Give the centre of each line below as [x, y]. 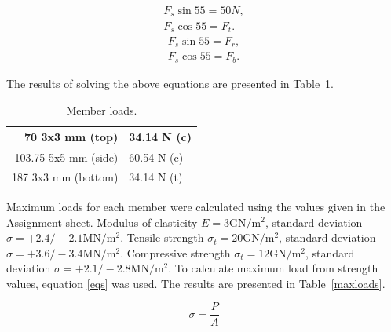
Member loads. [102, 109]
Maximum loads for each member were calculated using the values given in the [196, 206]
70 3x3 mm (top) [71, 137]
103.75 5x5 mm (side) [66, 157]
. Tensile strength [162, 237]
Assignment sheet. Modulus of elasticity [102, 222]
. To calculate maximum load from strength [273, 268]
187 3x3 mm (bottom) [65, 176]
